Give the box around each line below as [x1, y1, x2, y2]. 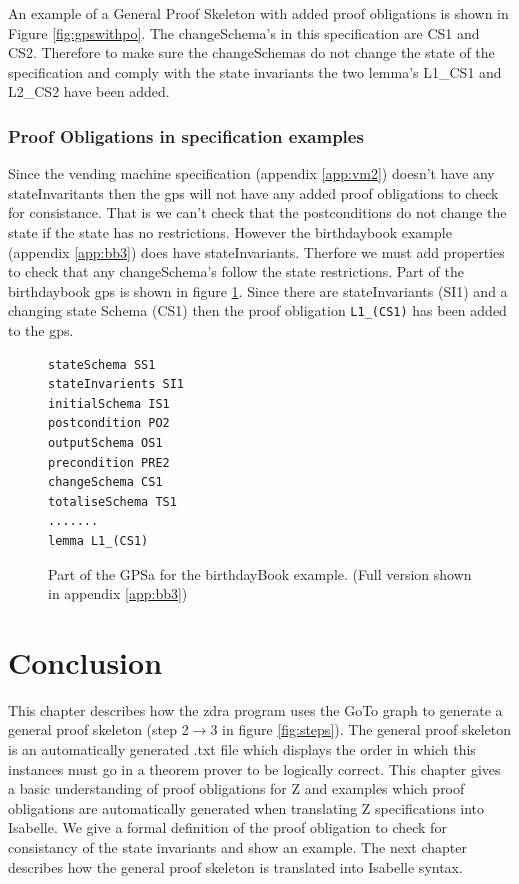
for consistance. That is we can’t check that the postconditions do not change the [8, 202, 507, 223]
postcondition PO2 [48, 416, 170, 431]
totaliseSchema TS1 [48, 494, 177, 509]
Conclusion [8, 641, 163, 682]
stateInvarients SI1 [48, 377, 185, 392]
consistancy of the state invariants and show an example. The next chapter [8, 837, 467, 857]
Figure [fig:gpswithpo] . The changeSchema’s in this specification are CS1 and [8, 22, 480, 43]
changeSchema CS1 [48, 475, 163, 490]
